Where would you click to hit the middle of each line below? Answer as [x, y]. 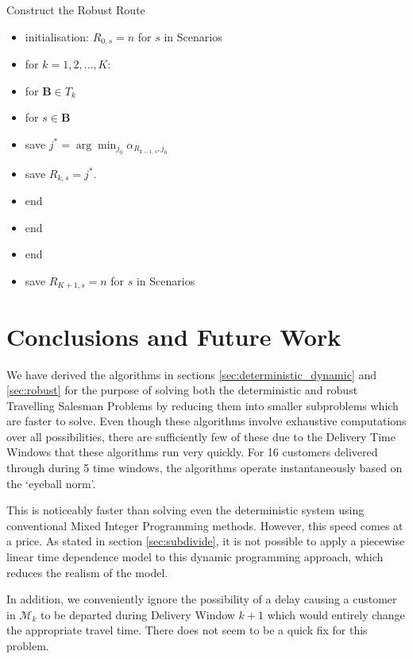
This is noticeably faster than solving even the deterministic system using [185, 510]
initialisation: [57, 36]
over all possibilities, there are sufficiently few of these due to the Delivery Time [201, 436]
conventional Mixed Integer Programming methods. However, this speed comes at [205, 525]
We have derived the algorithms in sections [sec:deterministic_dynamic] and [192, 374]
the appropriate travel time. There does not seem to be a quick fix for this [187, 630]
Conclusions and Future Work [174, 336]
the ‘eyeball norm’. [51, 483]
